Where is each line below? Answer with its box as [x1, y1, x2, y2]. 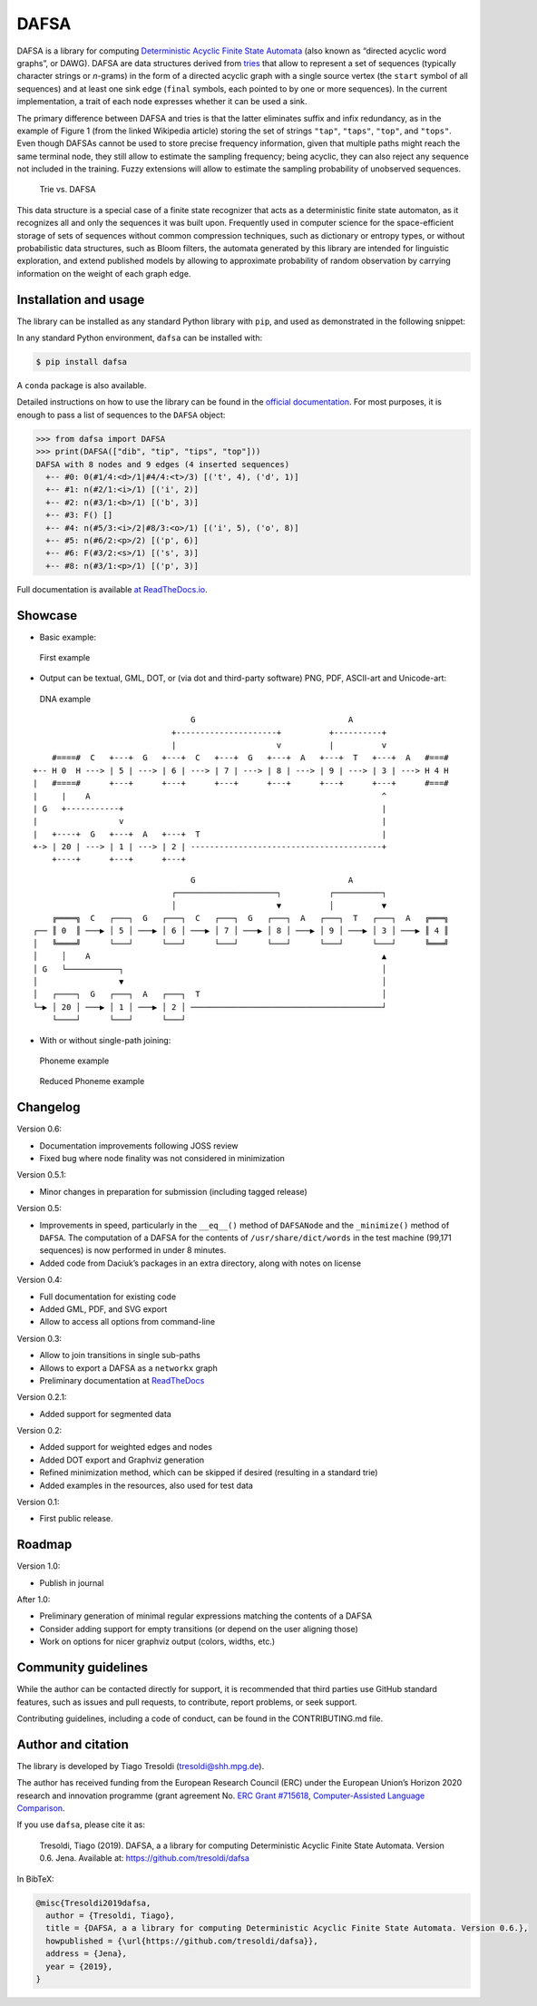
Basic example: [39, 631, 97, 642]
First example [39, 652, 91, 663]
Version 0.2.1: [16, 1392, 67, 1403]
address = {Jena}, [45, 1949, 127, 1959]
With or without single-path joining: [39, 1034, 171, 1045]
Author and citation [16, 1737, 129, 1752]
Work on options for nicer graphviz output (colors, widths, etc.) [39, 1636, 276, 1647]
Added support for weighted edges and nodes [39, 1442, 213, 1453]
